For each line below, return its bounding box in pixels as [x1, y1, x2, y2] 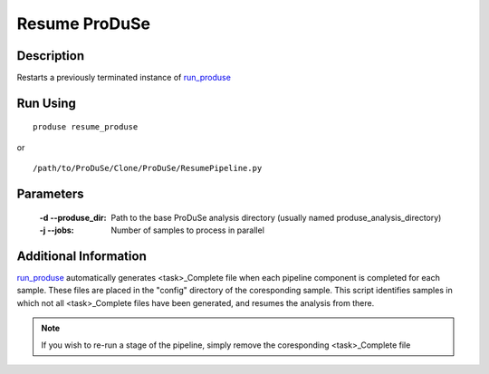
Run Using [16, 95, 77, 110]
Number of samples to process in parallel [110, 225, 264, 235]
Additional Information [16, 248, 147, 264]
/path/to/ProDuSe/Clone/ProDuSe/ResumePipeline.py [33, 163, 263, 174]
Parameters [16, 187, 84, 202]
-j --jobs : [39, 225, 74, 235]
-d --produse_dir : [39, 212, 107, 223]
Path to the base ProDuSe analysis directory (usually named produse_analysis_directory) [110, 212, 442, 223]
